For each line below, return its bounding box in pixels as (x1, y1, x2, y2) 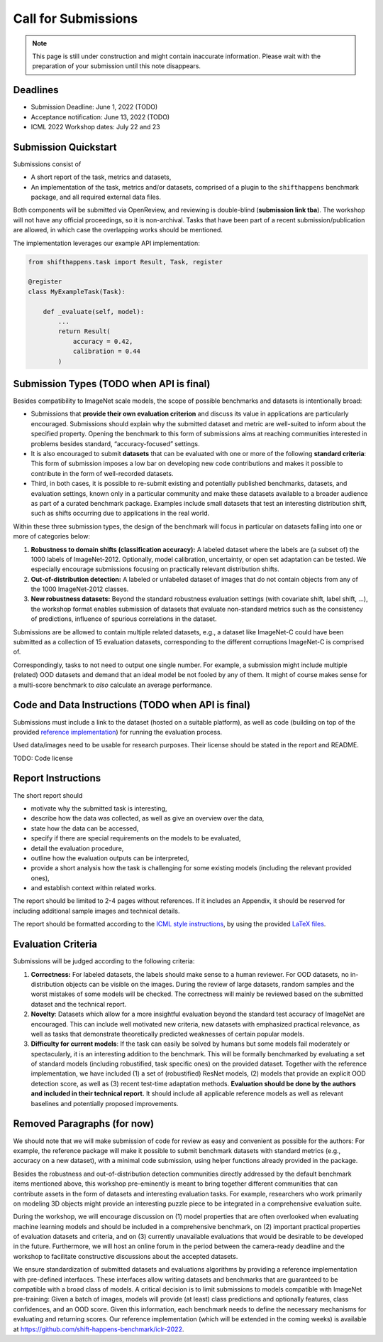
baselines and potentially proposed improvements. (30, 1099, 179, 1108)
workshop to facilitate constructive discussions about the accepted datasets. (13, 1252, 238, 1260)
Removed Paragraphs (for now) (13, 1118, 155, 1130)
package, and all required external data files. (30, 193, 161, 202)
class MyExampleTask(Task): (28, 288, 126, 296)
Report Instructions (13, 772, 101, 784)
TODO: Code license (13, 754, 74, 762)
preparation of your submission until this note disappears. (32, 62, 201, 70)
